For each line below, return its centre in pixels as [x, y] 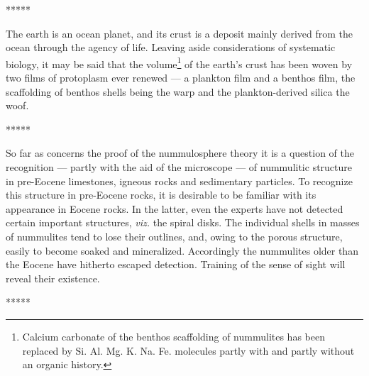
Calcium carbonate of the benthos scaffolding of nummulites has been [174, 336]
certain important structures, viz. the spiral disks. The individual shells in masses [183, 222]
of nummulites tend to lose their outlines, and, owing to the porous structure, [174, 236]
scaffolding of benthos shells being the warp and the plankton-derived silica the [178, 91]
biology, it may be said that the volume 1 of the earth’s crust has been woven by [179, 62]
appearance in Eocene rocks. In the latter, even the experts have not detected [175, 208]
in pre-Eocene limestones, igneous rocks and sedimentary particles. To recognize [179, 181]
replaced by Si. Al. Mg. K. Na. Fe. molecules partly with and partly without [188, 350]
